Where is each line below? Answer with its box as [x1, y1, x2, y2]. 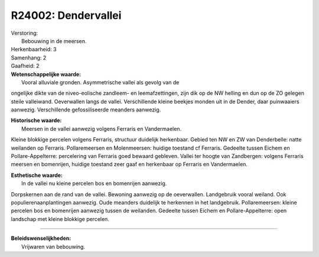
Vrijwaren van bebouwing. [21, 243, 86, 250]
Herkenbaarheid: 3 [11, 46, 57, 53]
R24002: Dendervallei [11, 9, 122, 22]
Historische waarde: [11, 117, 62, 124]
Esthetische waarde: [11, 172, 63, 179]
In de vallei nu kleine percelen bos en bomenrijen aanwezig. [21, 180, 167, 187]
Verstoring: [11, 29, 38, 37]
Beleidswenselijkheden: [11, 235, 71, 242]
